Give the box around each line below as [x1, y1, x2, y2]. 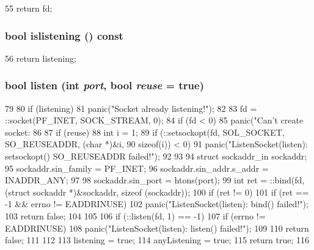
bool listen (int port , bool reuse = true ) [5, 78, 204, 93]
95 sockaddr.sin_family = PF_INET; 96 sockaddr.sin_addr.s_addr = [5, 161, 269, 174]
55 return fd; [5, 2, 53, 14]
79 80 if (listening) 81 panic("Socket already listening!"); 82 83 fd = [5, 101, 257, 114]
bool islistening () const [5, 28, 123, 43]
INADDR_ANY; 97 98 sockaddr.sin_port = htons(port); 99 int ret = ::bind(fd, [5, 174, 305, 186]
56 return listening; [5, 51, 76, 64]
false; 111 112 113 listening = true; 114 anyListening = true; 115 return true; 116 [5, 233, 310, 246]
